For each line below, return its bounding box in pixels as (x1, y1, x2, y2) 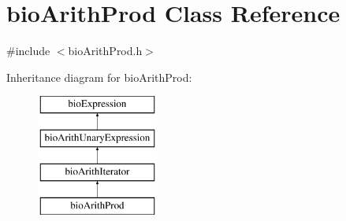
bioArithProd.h (68, 42, 143, 59)
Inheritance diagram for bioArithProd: (6, 68, 192, 85)
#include (6, 42, 50, 59)
